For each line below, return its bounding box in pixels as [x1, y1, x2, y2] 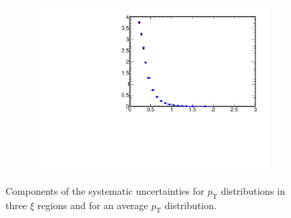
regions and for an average [37, 197, 148, 212]
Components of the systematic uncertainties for [5, 183, 205, 197]
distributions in [220, 183, 286, 197]
